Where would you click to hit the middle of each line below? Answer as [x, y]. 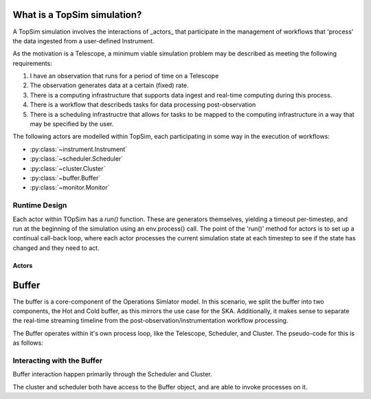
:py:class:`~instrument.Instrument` [78, 149]
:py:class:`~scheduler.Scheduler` [77, 159]
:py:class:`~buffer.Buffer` [65, 178]
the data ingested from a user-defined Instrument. [83, 41]
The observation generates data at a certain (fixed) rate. [109, 85]
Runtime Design [40, 205]
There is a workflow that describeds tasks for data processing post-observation [143, 105]
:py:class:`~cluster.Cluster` [68, 168]
